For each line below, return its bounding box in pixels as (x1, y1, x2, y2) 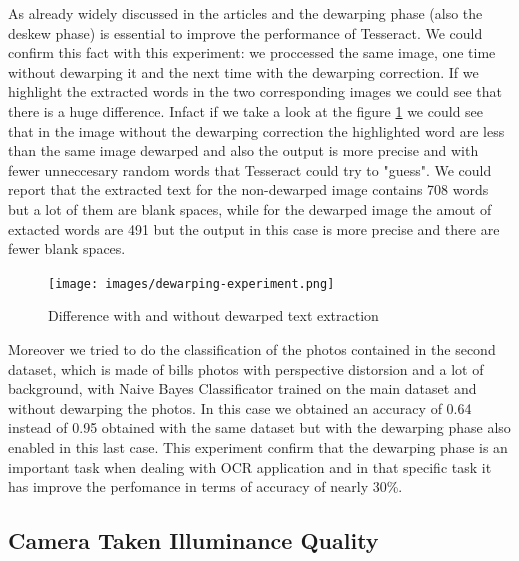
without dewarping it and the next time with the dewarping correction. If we (8, 61, 479, 82)
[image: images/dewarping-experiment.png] (48, 276, 335, 291)
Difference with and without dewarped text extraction (48, 305, 379, 326)
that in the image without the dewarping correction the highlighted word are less (8, 120, 505, 141)
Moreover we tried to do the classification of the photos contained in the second (8, 338, 496, 359)
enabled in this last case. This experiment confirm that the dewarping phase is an (8, 436, 508, 457)
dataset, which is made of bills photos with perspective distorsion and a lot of (8, 358, 484, 379)
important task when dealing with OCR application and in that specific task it (8, 456, 492, 477)
